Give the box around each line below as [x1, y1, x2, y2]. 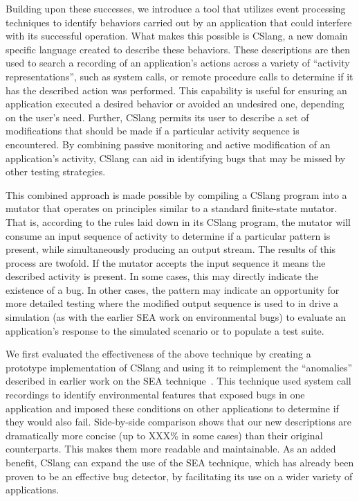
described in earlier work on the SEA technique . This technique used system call [6, 373, 351, 388]
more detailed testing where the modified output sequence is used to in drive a [6, 296, 339, 310]
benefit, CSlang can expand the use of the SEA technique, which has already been [6, 455, 354, 469]
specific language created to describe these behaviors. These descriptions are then [6, 42, 351, 56]
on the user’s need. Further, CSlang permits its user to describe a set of [6, 109, 309, 124]
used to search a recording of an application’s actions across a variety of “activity [6, 55, 350, 70]
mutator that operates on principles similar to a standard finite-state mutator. [6, 201, 338, 216]
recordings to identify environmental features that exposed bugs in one [6, 387, 305, 402]
